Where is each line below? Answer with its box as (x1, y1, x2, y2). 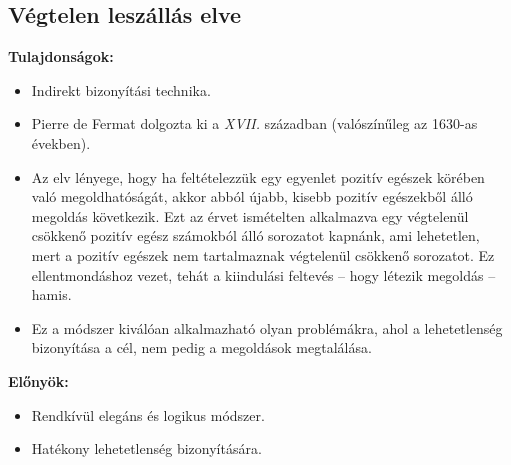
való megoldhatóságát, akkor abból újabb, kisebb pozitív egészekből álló (31, 186, 473, 207)
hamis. (31, 284, 72, 305)
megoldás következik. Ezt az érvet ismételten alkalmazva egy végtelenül (31, 205, 469, 226)
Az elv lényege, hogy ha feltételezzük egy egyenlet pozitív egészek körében (31, 166, 485, 187)
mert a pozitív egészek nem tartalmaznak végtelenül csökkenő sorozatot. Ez (31, 244, 495, 265)
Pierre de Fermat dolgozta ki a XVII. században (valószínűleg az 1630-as (31, 113, 478, 134)
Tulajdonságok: (8, 46, 114, 67)
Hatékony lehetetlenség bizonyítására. (31, 438, 262, 459)
